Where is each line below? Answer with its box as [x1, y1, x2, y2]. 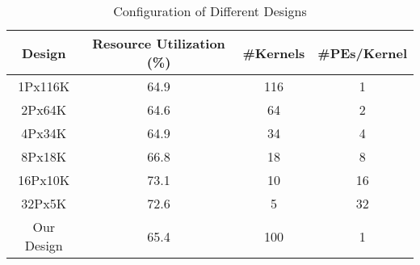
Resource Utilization [92, 34, 225, 53]
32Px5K [21, 194, 67, 212]
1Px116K [18, 77, 70, 95]
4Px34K [21, 124, 67, 142]
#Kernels [242, 43, 305, 62]
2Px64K [21, 100, 67, 119]
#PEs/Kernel [317, 43, 407, 62]
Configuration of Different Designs [113, 2, 307, 20]
